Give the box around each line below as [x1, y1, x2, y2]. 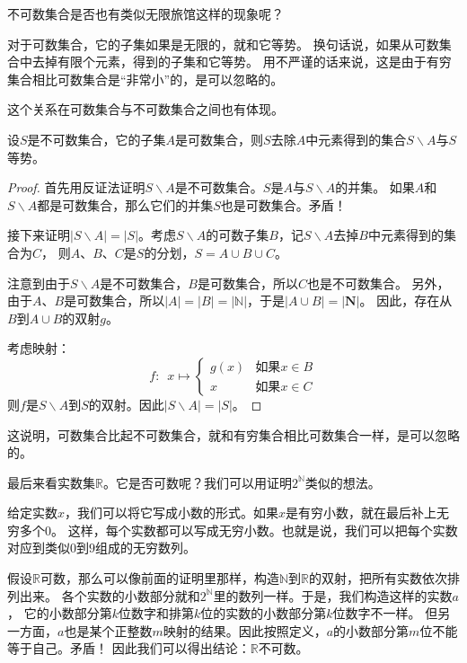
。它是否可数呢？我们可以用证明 [102, 473, 292, 491]
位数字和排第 [118, 604, 194, 623]
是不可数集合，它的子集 [27, 129, 166, 148]
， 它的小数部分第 [7, 604, 112, 623]
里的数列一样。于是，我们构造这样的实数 [213, 586, 453, 605]
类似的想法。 [304, 473, 381, 491]
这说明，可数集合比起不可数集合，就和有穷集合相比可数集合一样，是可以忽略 [7, 425, 460, 444]
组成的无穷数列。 [95, 538, 196, 557]
